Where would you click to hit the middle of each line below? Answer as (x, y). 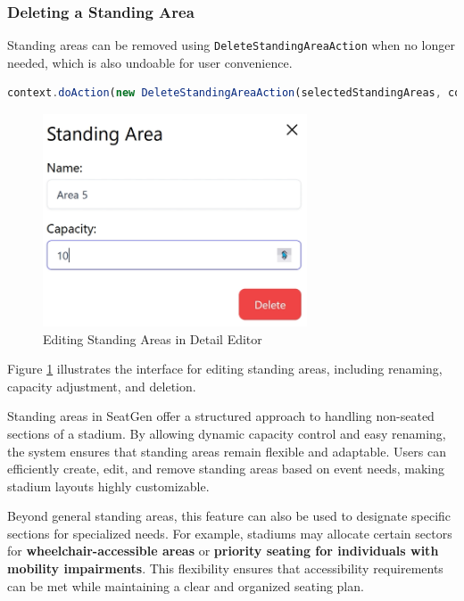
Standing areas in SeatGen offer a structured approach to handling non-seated (221, 416)
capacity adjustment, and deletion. (102, 386)
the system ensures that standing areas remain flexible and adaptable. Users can (227, 451)
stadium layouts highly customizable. (108, 486)
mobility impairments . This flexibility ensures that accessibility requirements (225, 568)
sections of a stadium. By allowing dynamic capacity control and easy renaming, (227, 433)
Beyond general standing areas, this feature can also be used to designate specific (229, 516)
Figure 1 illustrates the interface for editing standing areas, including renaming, (225, 369)
